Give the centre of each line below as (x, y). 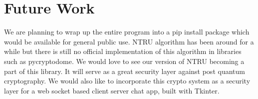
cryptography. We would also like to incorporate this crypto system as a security (127, 81)
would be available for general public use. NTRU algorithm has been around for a (129, 41)
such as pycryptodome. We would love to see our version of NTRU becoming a (124, 61)
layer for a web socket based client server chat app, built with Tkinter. (112, 90)
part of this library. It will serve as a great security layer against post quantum (125, 71)
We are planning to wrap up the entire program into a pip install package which (127, 32)
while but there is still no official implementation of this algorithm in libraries (123, 51)
